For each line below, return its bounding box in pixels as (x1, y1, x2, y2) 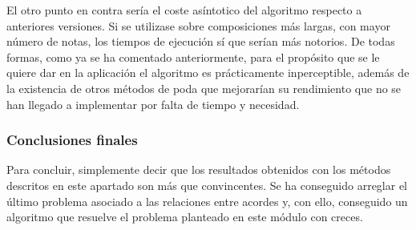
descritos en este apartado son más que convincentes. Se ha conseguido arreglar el (6, 176, 408, 193)
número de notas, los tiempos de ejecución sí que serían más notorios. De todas (6, 33, 395, 50)
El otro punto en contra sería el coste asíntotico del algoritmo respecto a (6, 2, 362, 18)
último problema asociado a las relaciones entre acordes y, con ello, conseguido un (6, 192, 408, 209)
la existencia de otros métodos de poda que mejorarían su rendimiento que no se (6, 79, 402, 96)
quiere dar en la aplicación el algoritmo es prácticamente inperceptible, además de (6, 64, 410, 81)
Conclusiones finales (6, 130, 138, 150)
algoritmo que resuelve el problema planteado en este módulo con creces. (6, 208, 363, 225)
